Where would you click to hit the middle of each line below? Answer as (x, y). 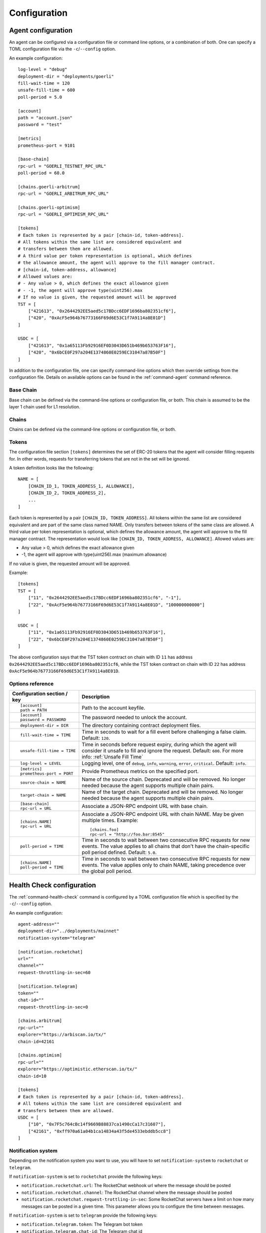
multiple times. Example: (110, 820)
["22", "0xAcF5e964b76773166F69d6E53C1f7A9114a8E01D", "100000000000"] (116, 605)
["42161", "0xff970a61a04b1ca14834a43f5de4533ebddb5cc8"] (100, 1131)
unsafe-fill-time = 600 (47, 90)
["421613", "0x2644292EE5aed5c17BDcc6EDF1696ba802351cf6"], (102, 311)
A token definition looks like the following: (51, 468)
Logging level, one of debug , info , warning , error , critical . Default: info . (164, 763)
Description (96, 697)
